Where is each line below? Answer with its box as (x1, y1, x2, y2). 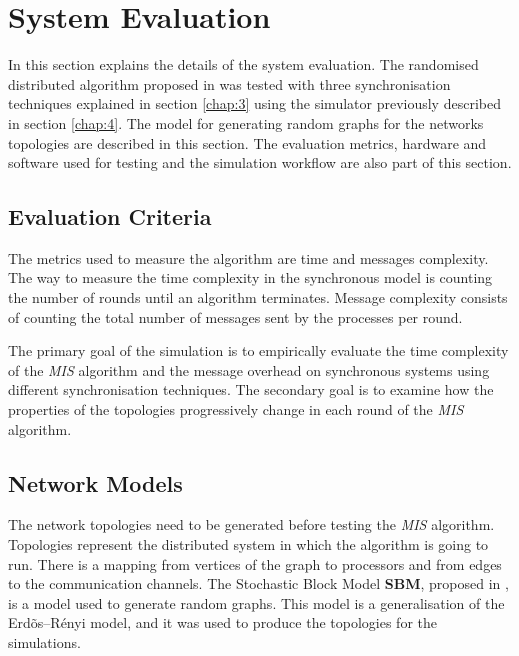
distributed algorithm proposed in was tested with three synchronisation (8, 73, 451, 94)
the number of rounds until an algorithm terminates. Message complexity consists (8, 287, 508, 308)
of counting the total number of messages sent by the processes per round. (8, 306, 463, 327)
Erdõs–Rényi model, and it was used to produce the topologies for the (8, 612, 437, 633)
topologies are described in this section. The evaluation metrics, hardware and (8, 132, 487, 153)
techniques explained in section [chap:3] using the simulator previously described (8, 93, 501, 114)
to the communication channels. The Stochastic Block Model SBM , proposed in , (8, 573, 509, 594)
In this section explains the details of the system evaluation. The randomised (8, 54, 479, 75)
